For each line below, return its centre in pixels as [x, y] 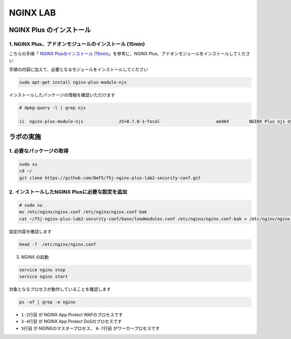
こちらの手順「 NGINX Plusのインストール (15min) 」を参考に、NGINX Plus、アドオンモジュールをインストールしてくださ [129, 54]
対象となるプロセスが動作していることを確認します [60, 289]
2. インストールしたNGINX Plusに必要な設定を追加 [68, 192]
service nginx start [43, 277]
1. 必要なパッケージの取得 [39, 151]
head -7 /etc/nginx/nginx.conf [58, 244]
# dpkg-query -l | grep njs [52, 108]
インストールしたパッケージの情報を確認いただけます [62, 95]
